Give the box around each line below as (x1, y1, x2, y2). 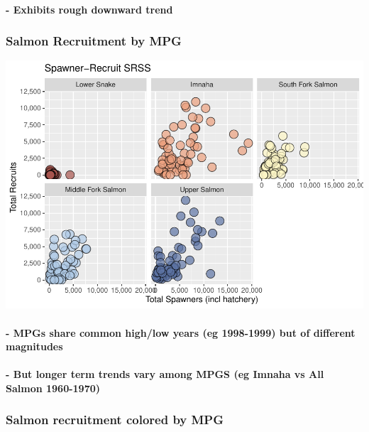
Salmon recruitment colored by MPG (6, 411, 224, 428)
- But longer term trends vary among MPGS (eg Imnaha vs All (6, 367, 324, 382)
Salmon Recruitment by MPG (6, 32, 182, 50)
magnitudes (6, 339, 63, 354)
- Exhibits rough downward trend (6, 1, 173, 16)
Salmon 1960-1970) (6, 380, 101, 395)
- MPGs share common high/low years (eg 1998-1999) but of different (6, 325, 356, 340)
